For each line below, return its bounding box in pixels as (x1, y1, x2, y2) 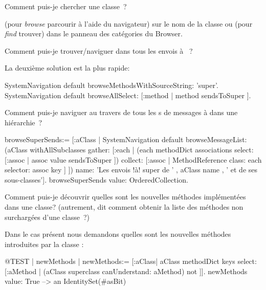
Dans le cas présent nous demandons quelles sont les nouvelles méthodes (5, 229, 231, 239)
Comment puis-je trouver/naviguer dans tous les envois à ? (5, 45, 193, 56)
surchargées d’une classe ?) (5, 211, 90, 222)
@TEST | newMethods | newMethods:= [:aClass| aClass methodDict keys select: (5, 256, 257, 266)
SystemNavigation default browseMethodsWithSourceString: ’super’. (5, 79, 218, 90)
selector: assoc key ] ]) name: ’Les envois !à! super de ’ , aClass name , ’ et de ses (5, 164, 258, 175)
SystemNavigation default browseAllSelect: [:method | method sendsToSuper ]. (5, 90, 251, 100)
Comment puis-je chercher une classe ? (5, 1, 127, 11)
